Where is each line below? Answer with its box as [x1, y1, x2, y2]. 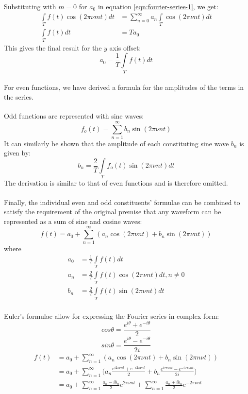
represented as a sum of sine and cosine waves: [4, 216, 142, 226]
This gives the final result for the [4, 42, 102, 52]
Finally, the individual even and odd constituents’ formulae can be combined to [4, 197, 240, 207]
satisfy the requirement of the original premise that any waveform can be [4, 206, 221, 217]
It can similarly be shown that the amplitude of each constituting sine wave [4, 138, 229, 148]
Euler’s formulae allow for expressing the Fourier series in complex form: [4, 310, 219, 321]
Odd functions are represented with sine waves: [4, 111, 144, 121]
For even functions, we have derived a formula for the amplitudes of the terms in [4, 82, 244, 92]
